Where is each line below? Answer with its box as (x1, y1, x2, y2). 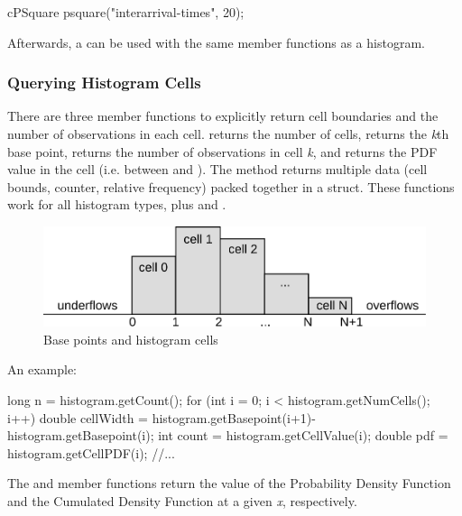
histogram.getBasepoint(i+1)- (152, 408, 316, 427)
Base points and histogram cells (43, 329, 218, 348)
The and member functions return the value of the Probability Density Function (7, 474, 451, 493)
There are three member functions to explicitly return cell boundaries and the (7, 106, 439, 125)
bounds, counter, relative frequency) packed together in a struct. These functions (7, 177, 455, 196)
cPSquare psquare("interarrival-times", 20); (7, 3, 245, 21)
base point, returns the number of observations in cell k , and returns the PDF (7, 142, 438, 161)
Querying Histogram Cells (7, 71, 201, 94)
